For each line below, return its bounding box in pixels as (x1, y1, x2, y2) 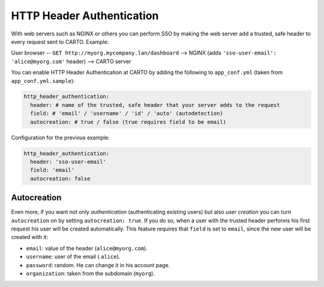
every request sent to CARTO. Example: (11, 38, 109, 45)
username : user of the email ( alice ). (26, 253, 121, 261)
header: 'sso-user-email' (30, 159, 106, 165)
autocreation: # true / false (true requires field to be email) (30, 118, 227, 125)
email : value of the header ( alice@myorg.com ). (26, 244, 148, 252)
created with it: (11, 234, 48, 241)
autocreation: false (30, 175, 91, 182)
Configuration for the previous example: (11, 134, 110, 141)
